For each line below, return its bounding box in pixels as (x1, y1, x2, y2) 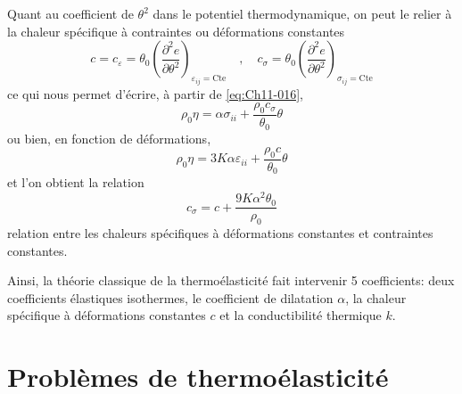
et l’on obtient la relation (7, 173, 144, 192)
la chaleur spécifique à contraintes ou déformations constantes (7, 21, 345, 40)
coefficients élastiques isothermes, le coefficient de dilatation (7, 288, 334, 307)
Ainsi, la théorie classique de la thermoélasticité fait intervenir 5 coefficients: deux (7, 271, 455, 290)
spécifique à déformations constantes (7, 306, 206, 324)
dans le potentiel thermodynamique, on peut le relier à (153, 4, 452, 22)
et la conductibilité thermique (219, 306, 382, 324)
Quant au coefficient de (7, 4, 134, 22)
